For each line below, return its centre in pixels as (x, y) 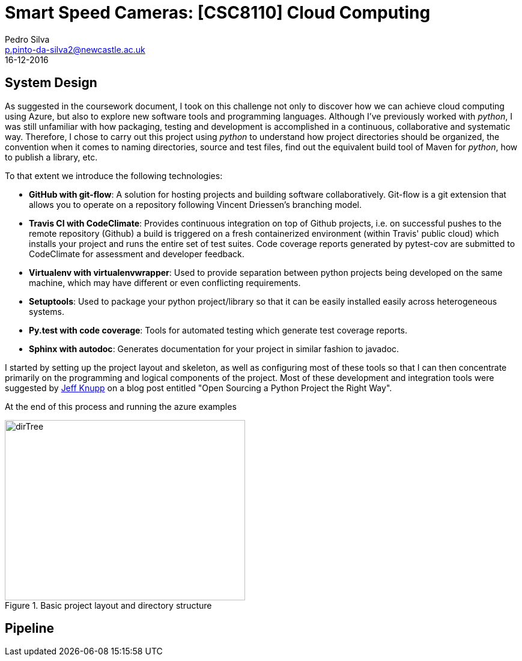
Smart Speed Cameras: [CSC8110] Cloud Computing (218, 13)
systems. (47, 311)
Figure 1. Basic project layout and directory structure (108, 605)
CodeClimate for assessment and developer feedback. (137, 254)
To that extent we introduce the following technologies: (114, 175)
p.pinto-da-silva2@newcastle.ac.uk (75, 49)
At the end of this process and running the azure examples (121, 406)
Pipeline (30, 629)
